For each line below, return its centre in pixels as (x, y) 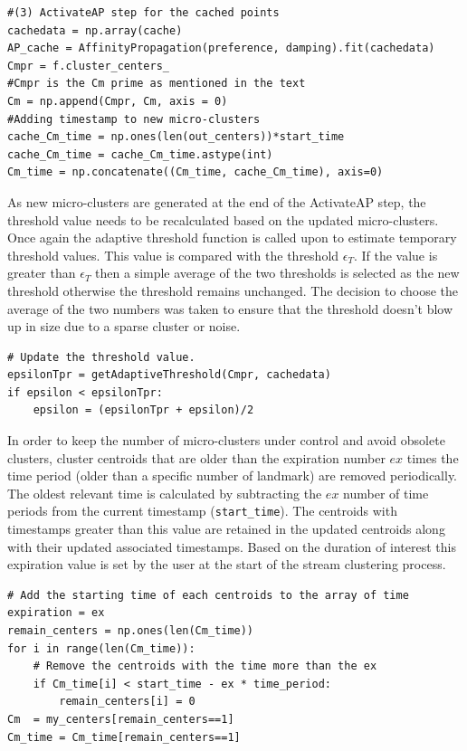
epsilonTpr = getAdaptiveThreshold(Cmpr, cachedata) (169, 375)
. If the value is (396, 255)
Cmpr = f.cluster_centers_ (88, 66)
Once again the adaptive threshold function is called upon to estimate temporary (232, 238)
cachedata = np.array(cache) (95, 30)
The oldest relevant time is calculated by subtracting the (165, 493)
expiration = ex (56, 613)
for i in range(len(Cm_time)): (101, 648)
